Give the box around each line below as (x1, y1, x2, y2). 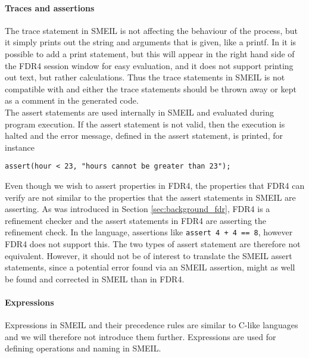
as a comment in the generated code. (5, 94, 139, 107)
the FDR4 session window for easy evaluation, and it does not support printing (5, 59, 294, 71)
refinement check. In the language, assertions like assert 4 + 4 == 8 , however (5, 226, 293, 238)
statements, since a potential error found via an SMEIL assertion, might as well (5, 261, 295, 273)
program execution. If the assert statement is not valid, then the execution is (5, 117, 285, 130)
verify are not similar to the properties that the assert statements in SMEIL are (5, 191, 296, 203)
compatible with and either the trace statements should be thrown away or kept (5, 82, 296, 95)
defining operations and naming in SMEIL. (5, 342, 161, 354)
